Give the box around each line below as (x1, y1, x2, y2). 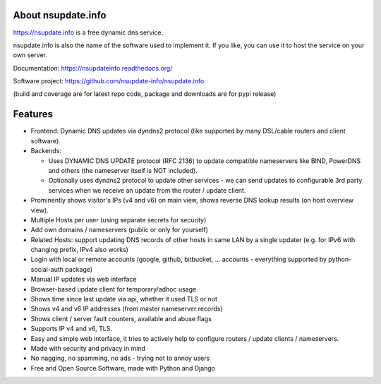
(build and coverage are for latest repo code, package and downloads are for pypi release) (13, 90, 277, 98)
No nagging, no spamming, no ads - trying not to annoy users (30, 354, 210, 363)
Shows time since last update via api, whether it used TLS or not (30, 295, 218, 304)
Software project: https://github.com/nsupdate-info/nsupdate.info (13, 77, 205, 85)
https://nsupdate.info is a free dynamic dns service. (13, 28, 164, 37)
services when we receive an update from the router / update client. (48, 186, 246, 194)
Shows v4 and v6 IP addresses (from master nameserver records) (30, 304, 223, 313)
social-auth (30, 265, 64, 273)
